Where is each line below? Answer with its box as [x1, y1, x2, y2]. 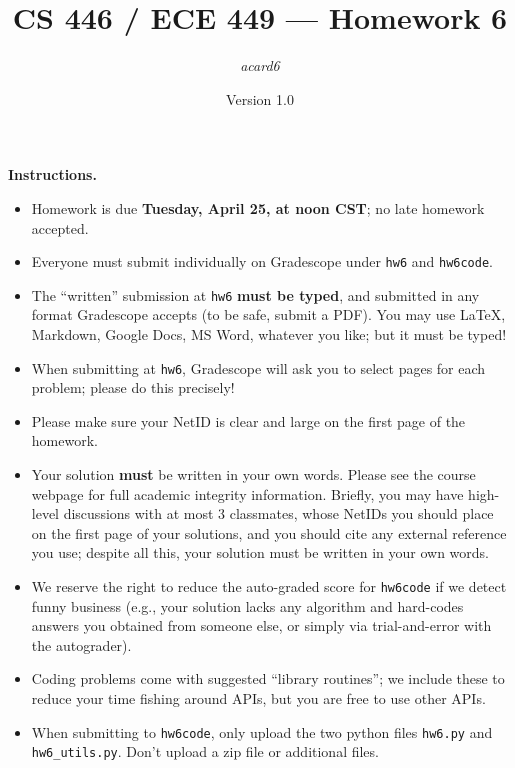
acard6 [240, 55, 280, 76]
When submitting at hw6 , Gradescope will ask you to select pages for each [31, 357, 486, 378]
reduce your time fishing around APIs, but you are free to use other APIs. [31, 688, 486, 709]
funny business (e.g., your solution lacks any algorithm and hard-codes [31, 595, 464, 616]
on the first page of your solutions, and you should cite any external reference [31, 522, 507, 543]
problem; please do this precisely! [31, 377, 235, 398]
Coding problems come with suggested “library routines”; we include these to [31, 668, 505, 689]
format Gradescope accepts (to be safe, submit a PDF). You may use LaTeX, [31, 304, 506, 325]
